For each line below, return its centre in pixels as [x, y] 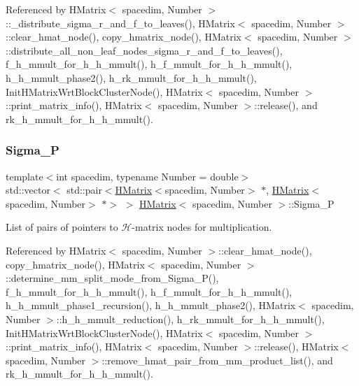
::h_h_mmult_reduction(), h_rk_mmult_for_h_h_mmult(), [190, 319]
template [24, 176]
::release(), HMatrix [296, 346]
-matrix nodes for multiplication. [202, 227]
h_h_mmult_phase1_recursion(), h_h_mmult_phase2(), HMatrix [151, 305]
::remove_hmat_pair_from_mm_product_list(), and [217, 360]
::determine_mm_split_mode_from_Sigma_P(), [112, 278]
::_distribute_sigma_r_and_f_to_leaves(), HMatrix [120, 23]
